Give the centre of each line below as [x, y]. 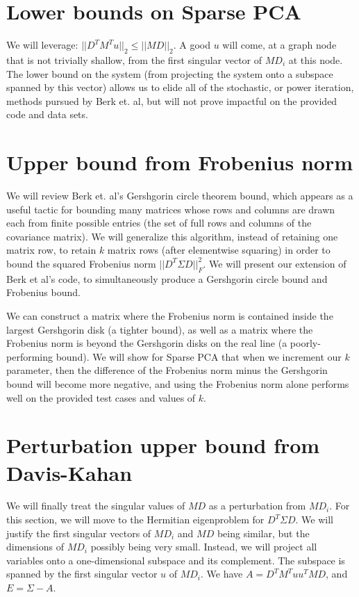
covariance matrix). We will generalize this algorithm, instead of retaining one [172, 236]
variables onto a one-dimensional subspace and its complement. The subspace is [176, 560]
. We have [222, 574]
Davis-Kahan [69, 472]
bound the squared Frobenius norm [81, 263]
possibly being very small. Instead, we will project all [204, 547]
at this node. [316, 59]
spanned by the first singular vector [82, 574]
